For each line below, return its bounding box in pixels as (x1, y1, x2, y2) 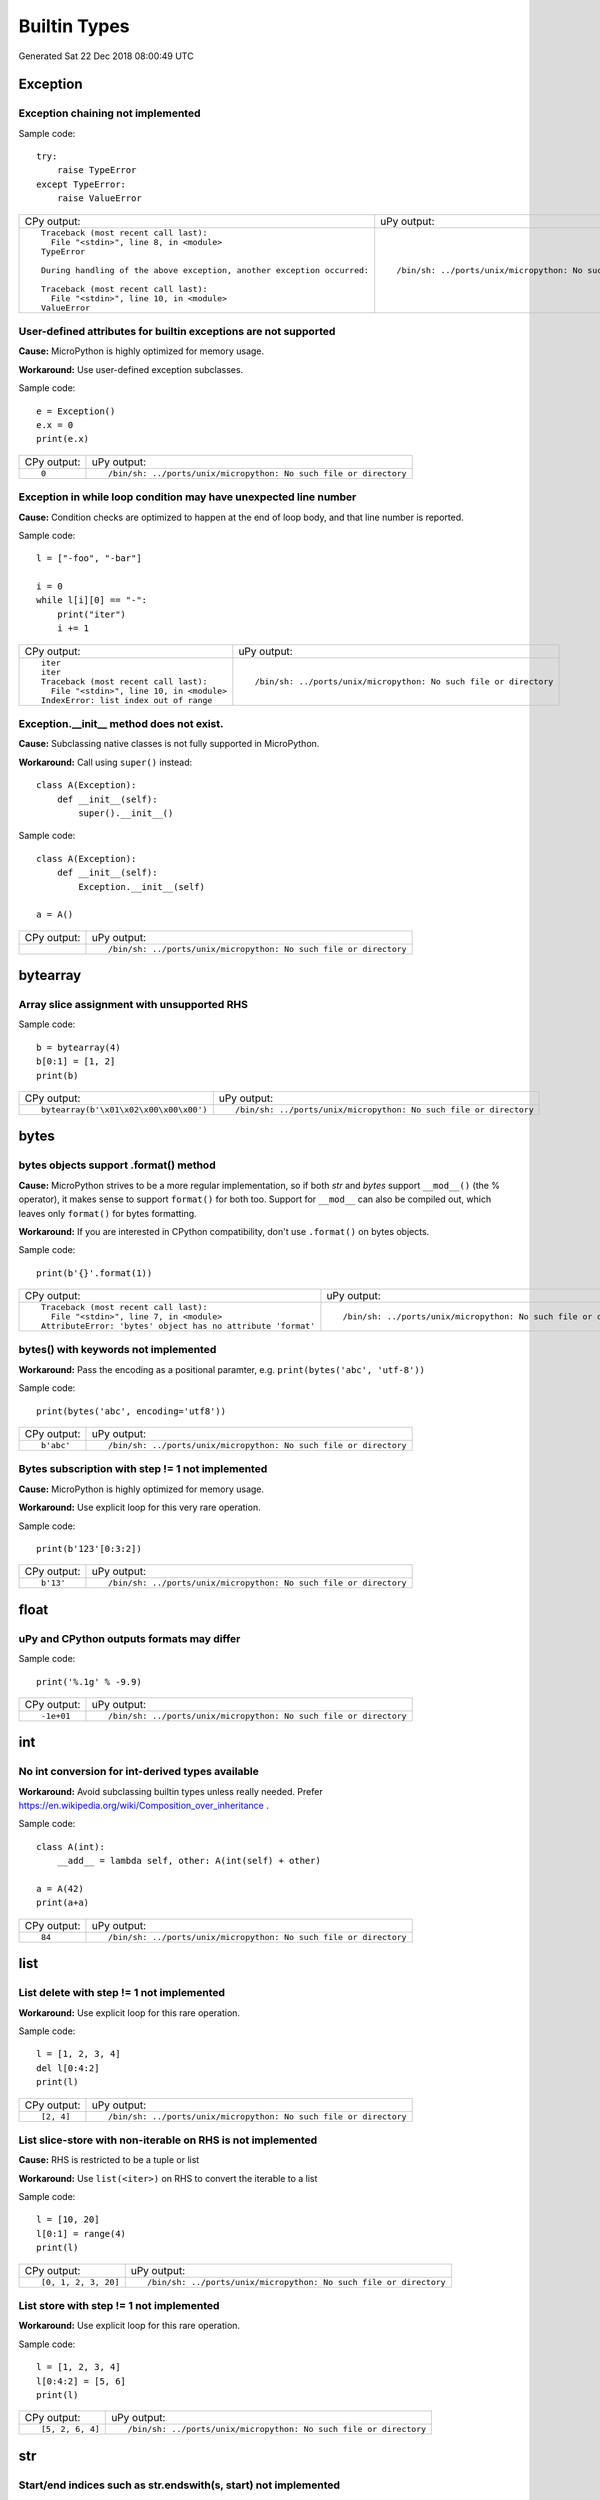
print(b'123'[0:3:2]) (36, 1543, 142, 1554)
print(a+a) (36, 1897, 90, 1909)
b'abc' (40, 1440, 71, 1451)
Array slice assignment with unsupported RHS (18, 998, 249, 1012)
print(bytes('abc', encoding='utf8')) (36, 1405, 227, 1417)
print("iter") (56, 608, 127, 620)
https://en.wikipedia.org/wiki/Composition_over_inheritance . (18, 1800, 270, 1812)
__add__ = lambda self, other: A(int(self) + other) (56, 1855, 322, 1867)
